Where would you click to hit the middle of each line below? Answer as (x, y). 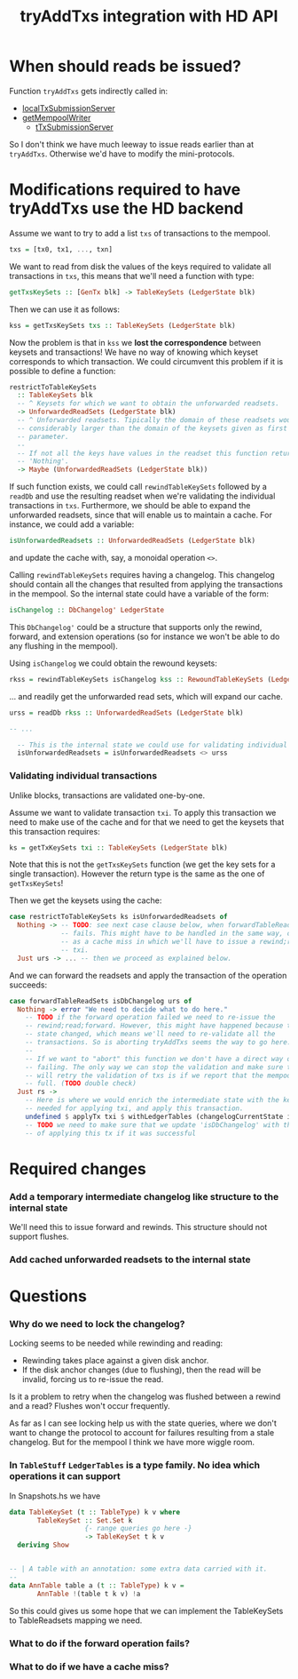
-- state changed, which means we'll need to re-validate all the (150, 1034)
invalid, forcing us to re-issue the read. (93, 1379)
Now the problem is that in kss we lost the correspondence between (135, 342)
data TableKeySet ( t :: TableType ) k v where (94, 1512)
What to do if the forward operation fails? (100, 1643)
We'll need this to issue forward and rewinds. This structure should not (138, 1227)
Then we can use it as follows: (65, 309)
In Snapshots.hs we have (55, 1496)
